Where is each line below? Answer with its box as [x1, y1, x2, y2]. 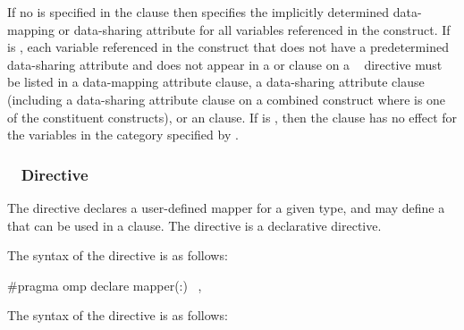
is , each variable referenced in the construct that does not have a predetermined [7, 38, 449, 56]
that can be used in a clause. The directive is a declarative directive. [7, 216, 382, 234]
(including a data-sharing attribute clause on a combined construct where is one [7, 89, 446, 108]
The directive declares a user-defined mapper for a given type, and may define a [7, 198, 445, 216]
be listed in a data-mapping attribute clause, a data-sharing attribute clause [7, 72, 425, 91]
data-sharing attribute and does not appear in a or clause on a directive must [7, 55, 443, 73]
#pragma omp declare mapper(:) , [7, 275, 202, 294]
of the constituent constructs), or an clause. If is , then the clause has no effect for [7, 107, 458, 126]
